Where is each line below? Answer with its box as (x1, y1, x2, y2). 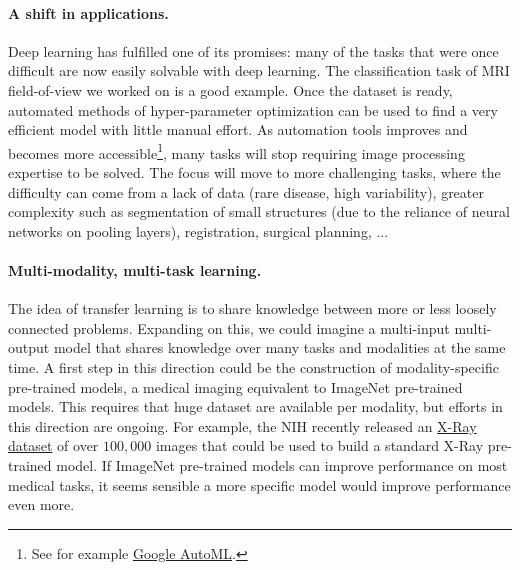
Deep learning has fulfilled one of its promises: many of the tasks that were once (8, 40, 499, 61)
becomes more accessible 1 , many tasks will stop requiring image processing (8, 139, 465, 163)
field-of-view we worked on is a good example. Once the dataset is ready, (8, 79, 453, 100)
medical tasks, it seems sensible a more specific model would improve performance (8, 474, 511, 495)
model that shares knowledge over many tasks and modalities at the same (53, 337, 506, 358)
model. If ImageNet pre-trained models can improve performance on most (56, 454, 508, 475)
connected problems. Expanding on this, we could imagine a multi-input (8, 317, 450, 338)
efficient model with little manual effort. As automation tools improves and (8, 119, 468, 140)
